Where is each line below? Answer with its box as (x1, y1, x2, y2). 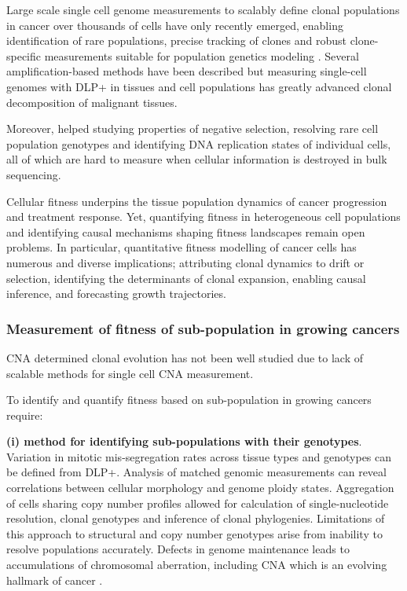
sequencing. (6, 166, 61, 182)
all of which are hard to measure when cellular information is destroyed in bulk (6, 151, 387, 167)
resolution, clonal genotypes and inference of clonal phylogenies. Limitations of (6, 510, 385, 527)
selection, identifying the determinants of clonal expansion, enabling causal (6, 270, 366, 286)
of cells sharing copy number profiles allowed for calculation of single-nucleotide (6, 494, 389, 511)
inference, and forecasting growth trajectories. (6, 285, 226, 302)
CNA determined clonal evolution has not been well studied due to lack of (6, 349, 364, 365)
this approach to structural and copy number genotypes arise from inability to (6, 525, 383, 541)
